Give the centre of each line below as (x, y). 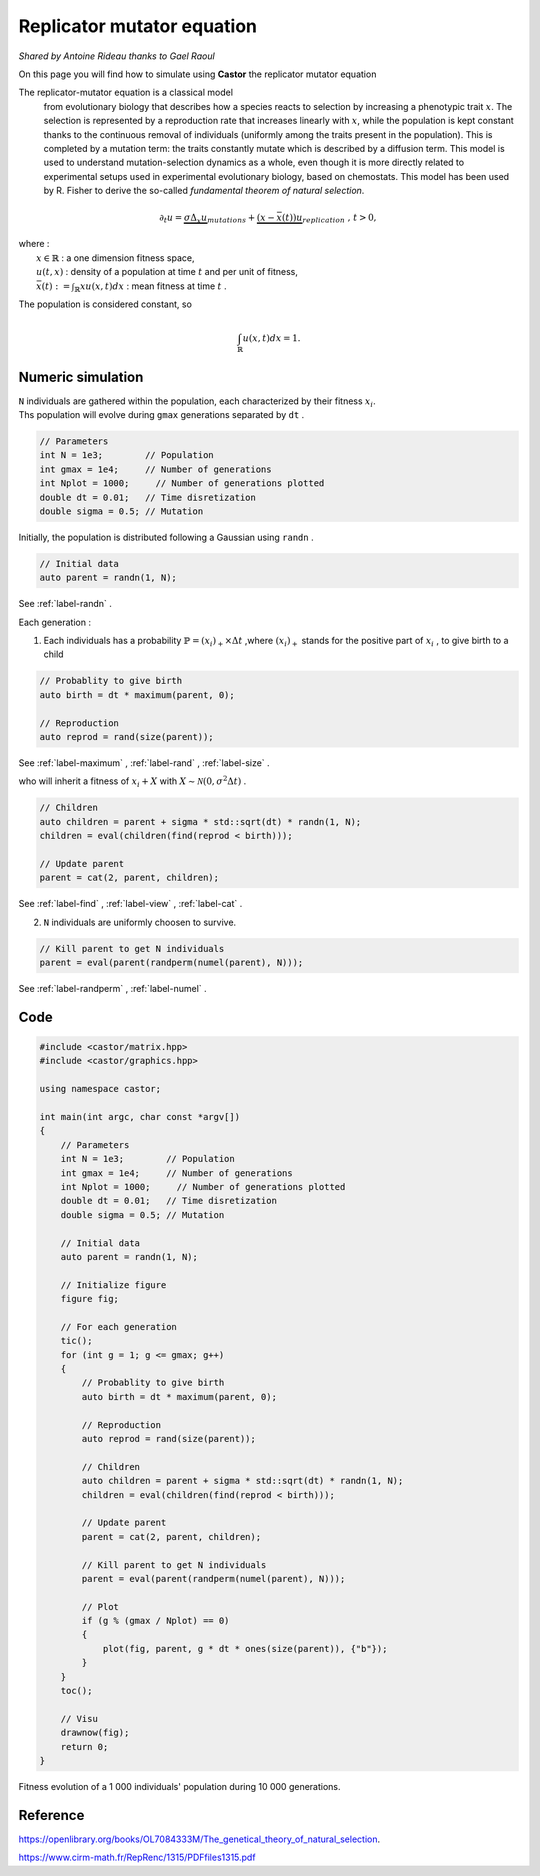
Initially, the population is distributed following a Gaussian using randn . (166, 537)
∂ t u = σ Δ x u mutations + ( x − (216, 218)
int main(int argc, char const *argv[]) (139, 1117)
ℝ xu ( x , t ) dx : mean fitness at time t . (150, 287)
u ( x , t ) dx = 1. (271, 338)
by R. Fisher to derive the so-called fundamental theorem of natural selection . (204, 191)
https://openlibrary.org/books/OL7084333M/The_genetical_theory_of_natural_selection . (199, 1839)
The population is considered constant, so (105, 304)
